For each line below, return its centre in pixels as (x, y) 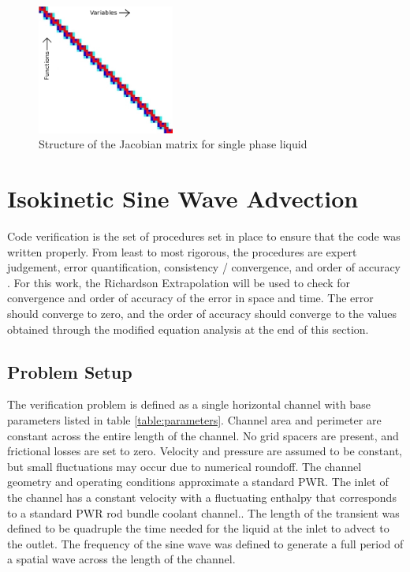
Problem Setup (70, 371)
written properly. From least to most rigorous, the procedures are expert (182, 251)
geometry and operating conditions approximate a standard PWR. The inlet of (198, 482)
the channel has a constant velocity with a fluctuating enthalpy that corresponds (202, 497)
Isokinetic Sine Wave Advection (183, 198)
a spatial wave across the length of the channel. (121, 559)
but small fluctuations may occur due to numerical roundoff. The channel (184, 466)
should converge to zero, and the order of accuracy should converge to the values (202, 313)
